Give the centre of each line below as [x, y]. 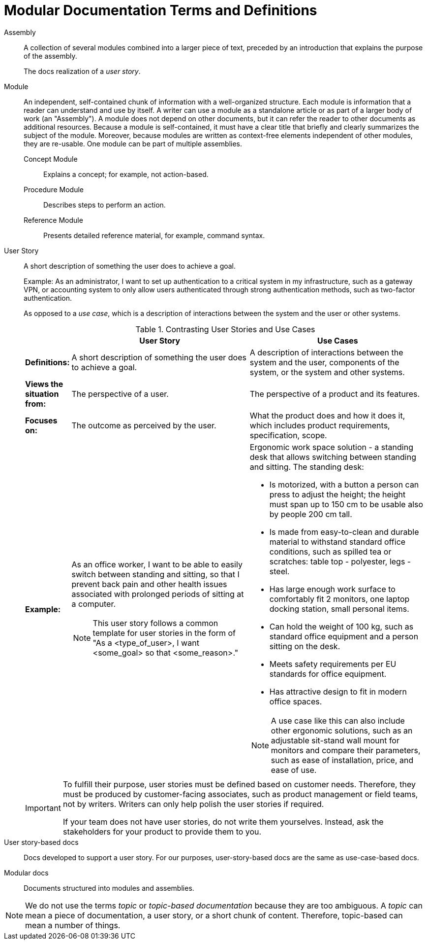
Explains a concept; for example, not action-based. [126, 174]
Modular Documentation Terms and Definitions [161, 10]
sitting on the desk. [305, 646]
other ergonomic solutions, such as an [342, 730]
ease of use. [294, 770]
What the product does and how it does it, [327, 415]
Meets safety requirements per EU [333, 664]
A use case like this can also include [338, 720]
